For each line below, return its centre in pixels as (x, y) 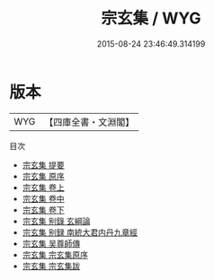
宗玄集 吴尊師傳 (51, 243)
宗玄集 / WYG (151, 18)
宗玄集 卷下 (43, 210)
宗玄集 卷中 (43, 198)
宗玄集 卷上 (43, 187)
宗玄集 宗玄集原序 (55, 254)
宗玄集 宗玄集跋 (51, 266)
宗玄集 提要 (43, 165)
